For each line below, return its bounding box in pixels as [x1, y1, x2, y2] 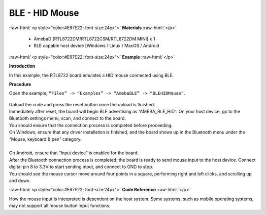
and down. [9, 177, 31, 183]
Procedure [9, 81, 32, 87]
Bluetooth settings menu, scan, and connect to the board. [9, 115, 126, 121]
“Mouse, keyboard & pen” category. [9, 136, 82, 142]
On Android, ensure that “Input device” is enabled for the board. [9, 150, 139, 156]
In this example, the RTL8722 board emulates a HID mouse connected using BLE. [9, 72, 174, 78]
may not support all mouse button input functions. [9, 203, 111, 209]
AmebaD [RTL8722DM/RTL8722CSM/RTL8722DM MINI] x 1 [33, 36, 155, 42]
